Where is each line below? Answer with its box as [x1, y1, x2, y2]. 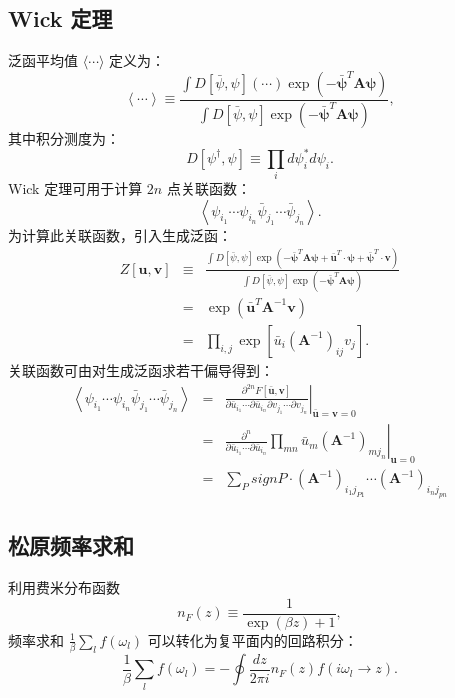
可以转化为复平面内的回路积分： [147, 629, 358, 650]
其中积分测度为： [8, 127, 120, 148]
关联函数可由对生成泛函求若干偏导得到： [8, 360, 274, 380]
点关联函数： [166, 178, 251, 199]
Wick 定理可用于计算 [8, 178, 143, 199]
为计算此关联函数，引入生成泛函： [8, 224, 232, 245]
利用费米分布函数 [8, 577, 120, 598]
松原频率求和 [8, 530, 134, 561]
